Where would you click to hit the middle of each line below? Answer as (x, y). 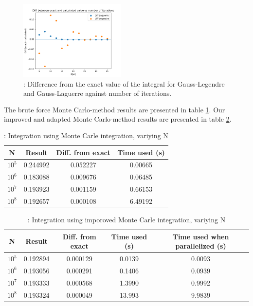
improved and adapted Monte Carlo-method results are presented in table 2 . (118, 119)
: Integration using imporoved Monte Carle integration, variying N (126, 220)
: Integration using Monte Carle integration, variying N (86, 135)
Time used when (201, 236)
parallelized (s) (201, 246)
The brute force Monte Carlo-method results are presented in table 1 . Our (115, 109)
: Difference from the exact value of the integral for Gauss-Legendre (124, 83)
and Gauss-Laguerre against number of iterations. (98, 93)
